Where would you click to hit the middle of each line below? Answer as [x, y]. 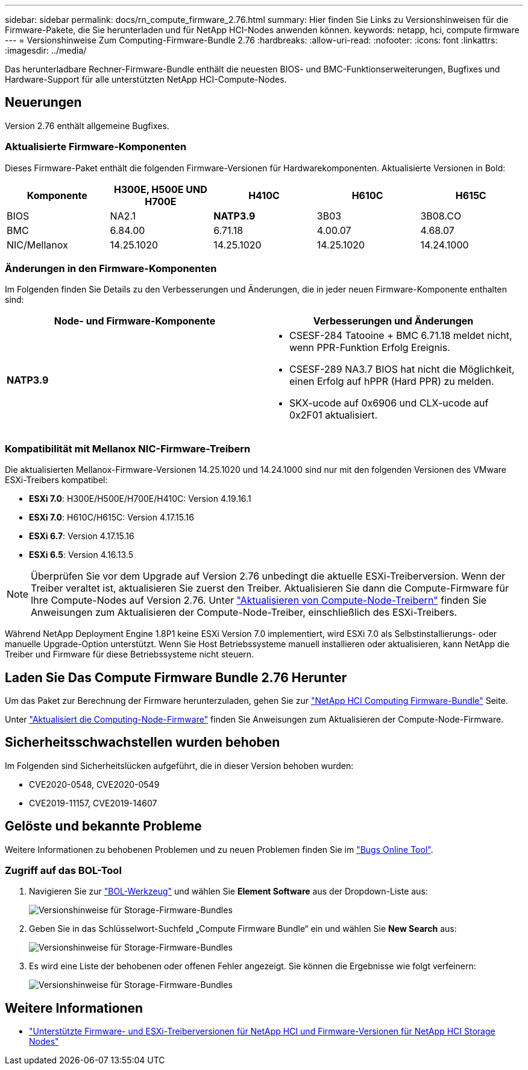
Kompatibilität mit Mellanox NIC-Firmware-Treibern [128, 448]
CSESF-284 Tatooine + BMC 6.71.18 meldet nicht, [401, 336]
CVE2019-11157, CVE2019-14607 [93, 803]
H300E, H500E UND [161, 189]
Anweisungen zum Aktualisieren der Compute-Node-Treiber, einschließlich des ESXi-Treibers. [244, 613]
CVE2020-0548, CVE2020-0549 [94, 784]
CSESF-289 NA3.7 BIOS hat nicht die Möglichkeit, [402, 369]
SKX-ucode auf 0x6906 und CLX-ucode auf [389, 403]
